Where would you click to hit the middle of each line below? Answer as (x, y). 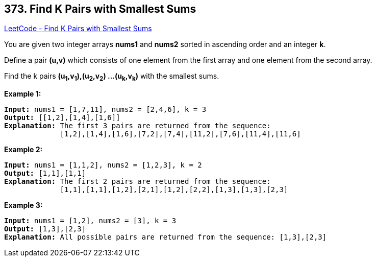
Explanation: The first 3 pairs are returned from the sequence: (137, 126)
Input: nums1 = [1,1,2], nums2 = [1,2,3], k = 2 (103, 165)
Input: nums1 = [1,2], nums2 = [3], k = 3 (90, 221)
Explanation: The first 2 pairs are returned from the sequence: (137, 182)
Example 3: (23, 205)
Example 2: (23, 150)
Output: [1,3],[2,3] (45, 229)
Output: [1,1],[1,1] (45, 173)
